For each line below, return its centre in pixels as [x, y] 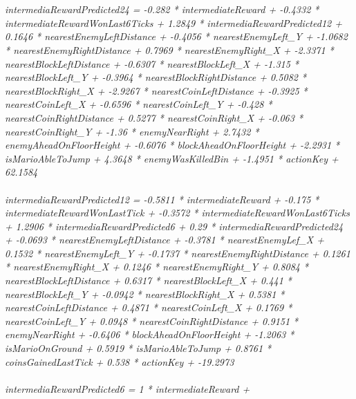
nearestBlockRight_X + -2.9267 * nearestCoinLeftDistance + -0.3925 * [156, 90]
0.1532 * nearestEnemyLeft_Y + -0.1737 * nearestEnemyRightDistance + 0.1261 [178, 253]
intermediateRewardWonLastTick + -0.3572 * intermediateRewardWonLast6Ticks [177, 213]
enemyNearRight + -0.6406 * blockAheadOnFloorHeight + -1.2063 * [150, 334]
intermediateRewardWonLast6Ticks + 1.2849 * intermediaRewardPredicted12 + [174, 22]
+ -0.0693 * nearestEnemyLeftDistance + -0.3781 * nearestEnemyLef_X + [165, 240]
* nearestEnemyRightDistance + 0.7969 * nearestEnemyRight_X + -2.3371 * [169, 49]
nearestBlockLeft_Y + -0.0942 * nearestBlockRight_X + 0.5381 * [145, 294]
